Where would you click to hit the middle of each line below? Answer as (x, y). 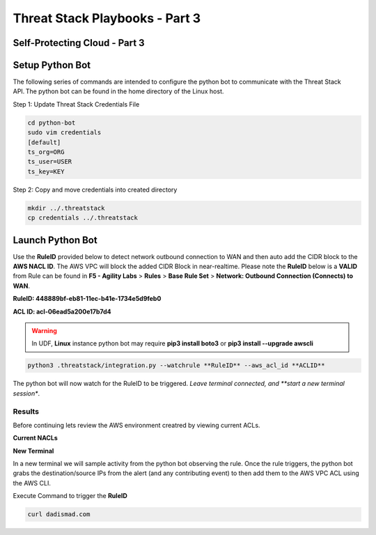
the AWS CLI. (32, 483)
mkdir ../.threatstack (66, 208)
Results (26, 411)
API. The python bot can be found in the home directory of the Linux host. (118, 91)
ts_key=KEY (46, 171)
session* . (26, 393)
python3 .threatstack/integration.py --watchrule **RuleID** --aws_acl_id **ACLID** (176, 365)
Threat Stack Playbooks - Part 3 (107, 18)
